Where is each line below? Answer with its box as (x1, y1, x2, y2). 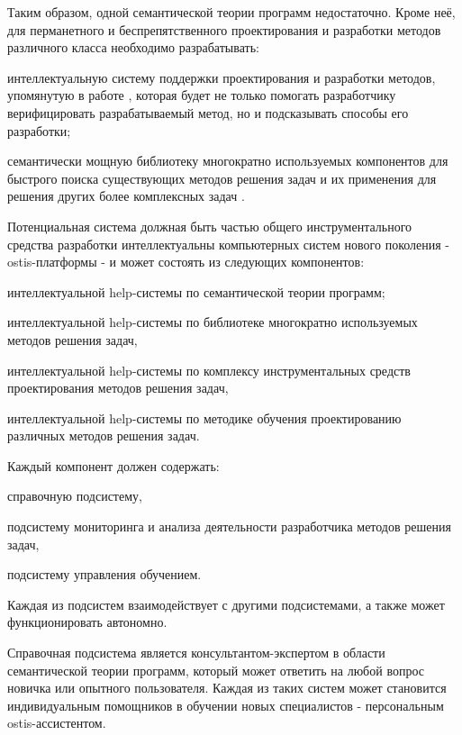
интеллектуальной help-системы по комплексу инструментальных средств (7, 360, 411, 379)
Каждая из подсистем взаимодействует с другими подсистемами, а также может (7, 594, 445, 613)
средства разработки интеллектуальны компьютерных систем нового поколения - (7, 234, 450, 253)
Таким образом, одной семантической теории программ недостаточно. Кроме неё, (7, 3, 456, 21)
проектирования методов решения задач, (7, 378, 229, 397)
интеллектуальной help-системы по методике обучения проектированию (7, 408, 402, 427)
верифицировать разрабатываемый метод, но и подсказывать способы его (7, 103, 409, 122)
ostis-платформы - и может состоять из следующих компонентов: (7, 252, 365, 271)
